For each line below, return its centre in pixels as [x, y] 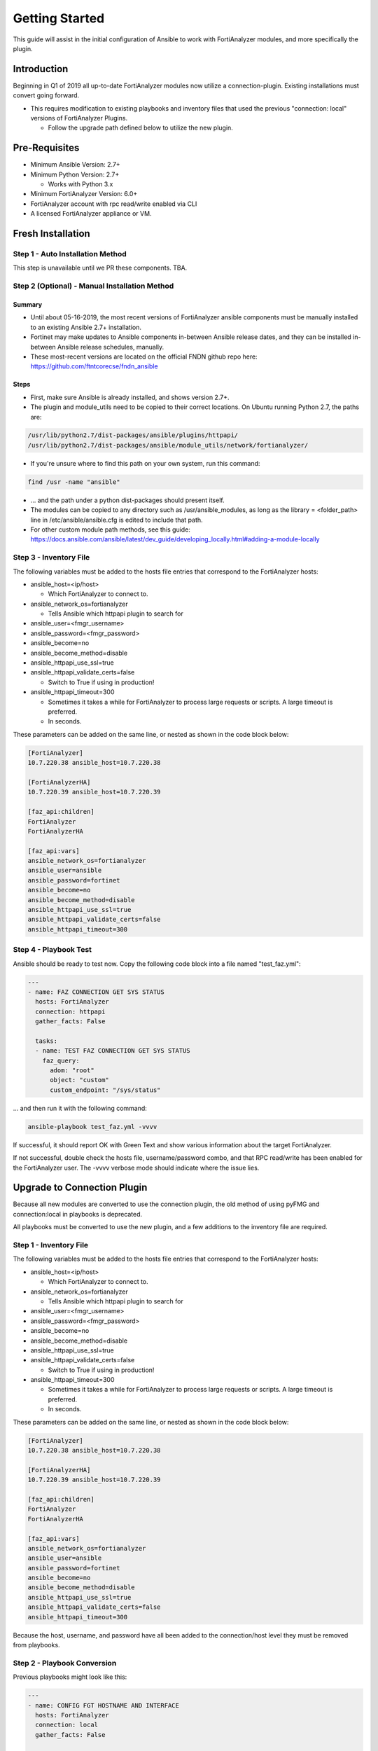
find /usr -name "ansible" [74, 482]
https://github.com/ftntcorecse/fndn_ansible [94, 366]
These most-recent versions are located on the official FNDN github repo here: [144, 357]
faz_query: [61, 1060]
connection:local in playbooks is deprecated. [78, 1214]
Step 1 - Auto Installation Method [70, 254]
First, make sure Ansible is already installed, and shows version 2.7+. [130, 397]
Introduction [41, 69]
